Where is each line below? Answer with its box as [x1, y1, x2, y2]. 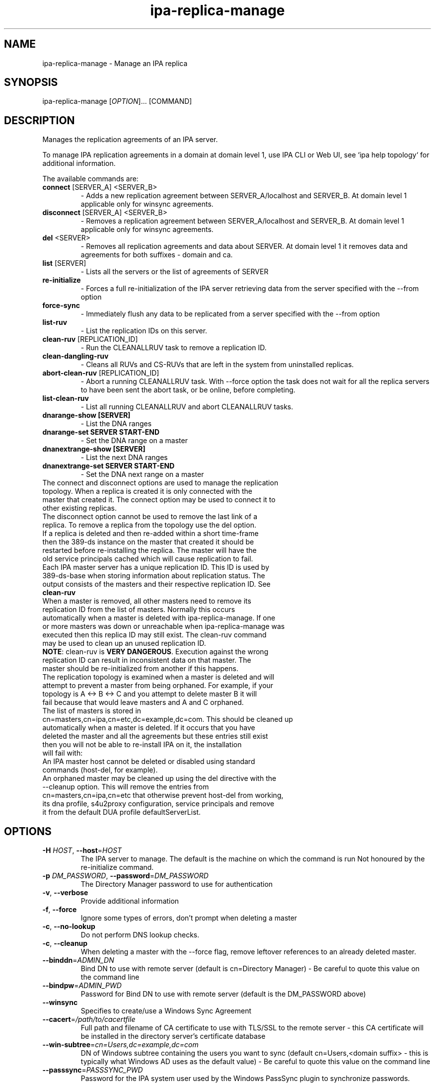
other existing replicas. [42, 504, 117, 513]
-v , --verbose [42, 888, 88, 897]
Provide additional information [80, 897, 179, 906]
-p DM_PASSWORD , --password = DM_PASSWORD [42, 871, 209, 880]
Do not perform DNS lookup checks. [80, 930, 200, 939]
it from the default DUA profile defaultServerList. [42, 808, 201, 817]
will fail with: [42, 749, 83, 758]
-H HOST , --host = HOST [42, 846, 122, 855]
